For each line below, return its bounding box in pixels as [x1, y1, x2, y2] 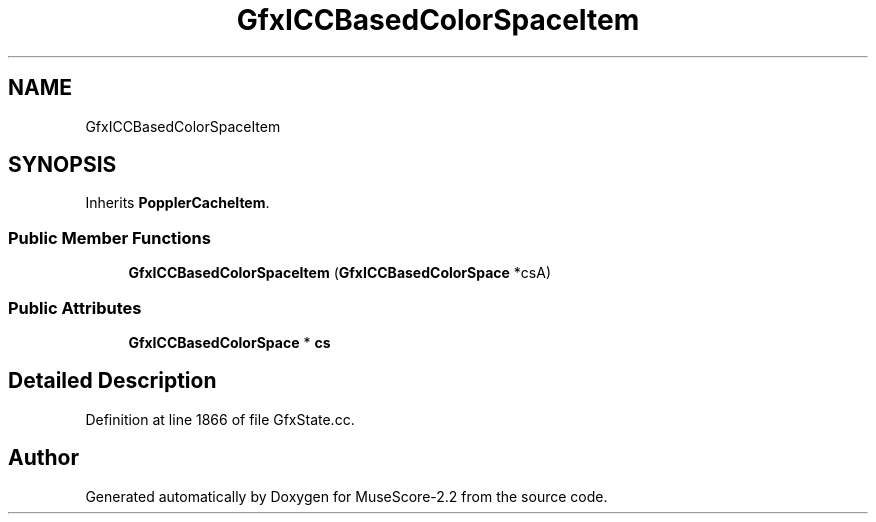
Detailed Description [8, 368, 217, 394]
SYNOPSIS [8, 152, 117, 178]
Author [8, 445, 79, 471]
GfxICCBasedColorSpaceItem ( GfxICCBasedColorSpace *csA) [128, 264, 551, 282]
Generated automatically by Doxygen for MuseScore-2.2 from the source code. [85, 487, 608, 505]
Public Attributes [8, 297, 142, 318]
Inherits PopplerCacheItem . [85, 194, 270, 212]
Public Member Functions [8, 227, 211, 248]
